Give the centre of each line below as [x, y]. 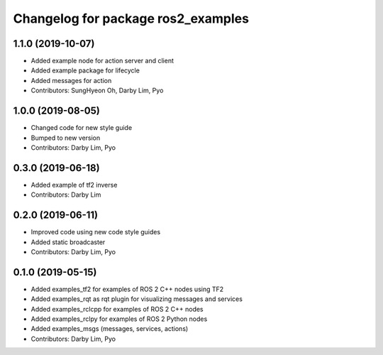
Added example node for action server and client [102, 61]
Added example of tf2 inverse [74, 185]
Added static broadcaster [68, 242]
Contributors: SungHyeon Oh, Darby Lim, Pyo [97, 91]
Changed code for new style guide [82, 128]
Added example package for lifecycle [85, 70]
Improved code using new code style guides [96, 232]
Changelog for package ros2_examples [131, 18]
